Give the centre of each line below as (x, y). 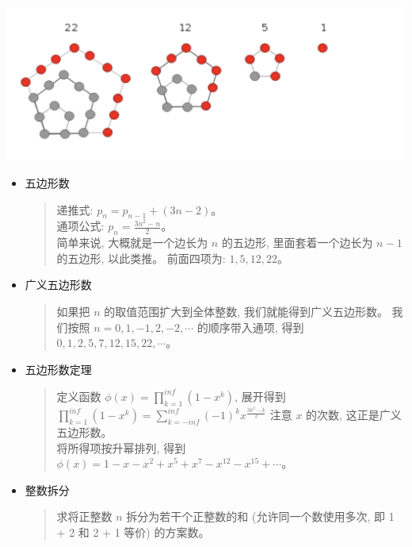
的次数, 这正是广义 (354, 415)
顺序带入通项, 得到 (256, 327)
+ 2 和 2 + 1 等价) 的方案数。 (133, 532)
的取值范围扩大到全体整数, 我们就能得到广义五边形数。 (246, 311)
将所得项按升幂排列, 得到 (121, 447)
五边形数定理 (58, 369)
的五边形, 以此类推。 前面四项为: (141, 258)
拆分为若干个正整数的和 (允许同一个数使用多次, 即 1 (260, 516)
